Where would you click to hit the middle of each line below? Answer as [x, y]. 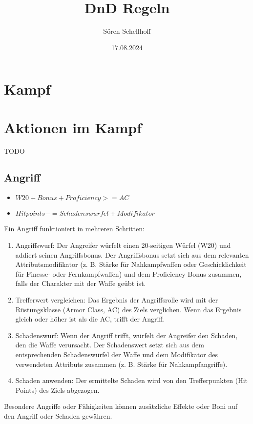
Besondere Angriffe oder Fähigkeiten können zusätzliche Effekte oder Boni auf [121, 406]
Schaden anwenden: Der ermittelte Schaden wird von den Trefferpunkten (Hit [132, 380]
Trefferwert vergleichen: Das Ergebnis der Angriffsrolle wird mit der [117, 299]
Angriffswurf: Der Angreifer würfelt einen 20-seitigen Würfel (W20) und [123, 245]
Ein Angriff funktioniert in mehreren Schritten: [74, 229]
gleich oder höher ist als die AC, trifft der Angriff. [90, 319]
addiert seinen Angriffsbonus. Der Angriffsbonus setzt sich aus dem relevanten [132, 254]
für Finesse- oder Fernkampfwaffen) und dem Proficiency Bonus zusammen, [128, 273]
